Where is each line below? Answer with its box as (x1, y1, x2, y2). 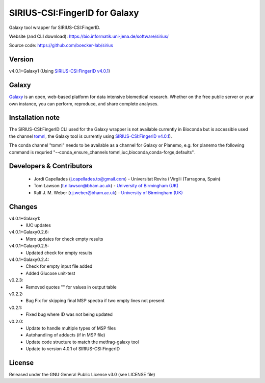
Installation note (9, 113, 60, 122)
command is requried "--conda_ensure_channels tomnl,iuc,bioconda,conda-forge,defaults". (9, 149, 195, 155)
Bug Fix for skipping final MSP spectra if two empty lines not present (26, 298, 165, 304)
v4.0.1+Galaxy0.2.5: (9, 243, 49, 249)
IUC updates (26, 222, 51, 228)
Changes (9, 203, 38, 211)
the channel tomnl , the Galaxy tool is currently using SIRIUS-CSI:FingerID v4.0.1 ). (9, 133, 172, 139)
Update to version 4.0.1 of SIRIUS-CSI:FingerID (26, 346, 120, 352)
